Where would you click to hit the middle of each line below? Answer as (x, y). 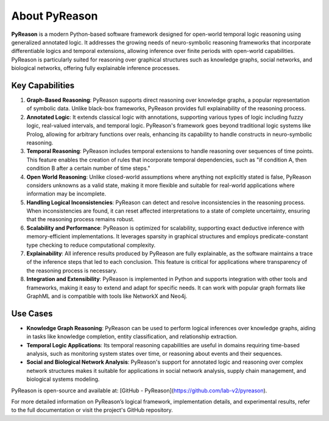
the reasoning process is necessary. (72, 271)
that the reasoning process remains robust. (81, 219)
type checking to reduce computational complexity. (91, 245)
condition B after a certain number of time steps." (88, 168)
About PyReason (55, 16)
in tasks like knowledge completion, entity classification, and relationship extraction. (132, 337)
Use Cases (32, 313)
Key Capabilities (43, 85)
